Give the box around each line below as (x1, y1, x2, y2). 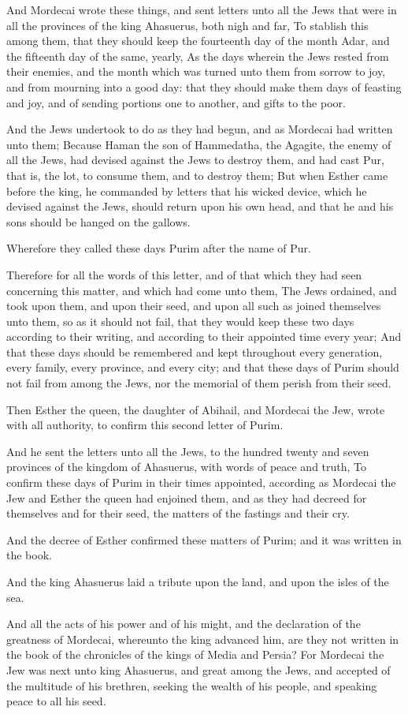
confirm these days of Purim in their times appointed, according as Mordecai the (6, 474, 396, 491)
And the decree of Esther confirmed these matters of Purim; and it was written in (6, 531, 402, 548)
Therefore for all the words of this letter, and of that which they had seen (6, 266, 362, 282)
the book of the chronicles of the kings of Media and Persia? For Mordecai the (6, 646, 384, 663)
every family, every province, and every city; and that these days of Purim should (6, 359, 399, 376)
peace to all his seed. (6, 693, 106, 709)
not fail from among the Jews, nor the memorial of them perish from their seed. (6, 375, 391, 391)
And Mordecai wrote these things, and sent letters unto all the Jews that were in (6, 2, 397, 17)
